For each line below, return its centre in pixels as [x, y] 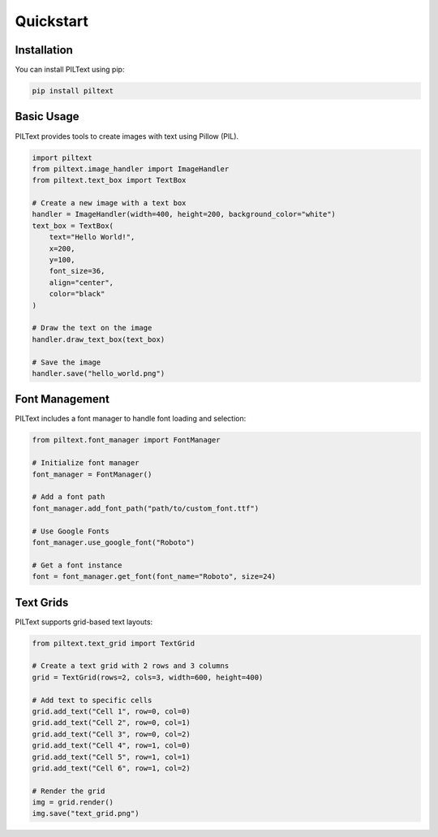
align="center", [81, 283]
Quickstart [52, 21]
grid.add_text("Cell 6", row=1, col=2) [111, 768]
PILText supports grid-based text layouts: [84, 622]
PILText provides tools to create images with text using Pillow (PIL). [127, 136]
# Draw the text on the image [92, 328]
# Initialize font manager [86, 463]
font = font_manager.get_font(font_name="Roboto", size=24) [154, 577]
